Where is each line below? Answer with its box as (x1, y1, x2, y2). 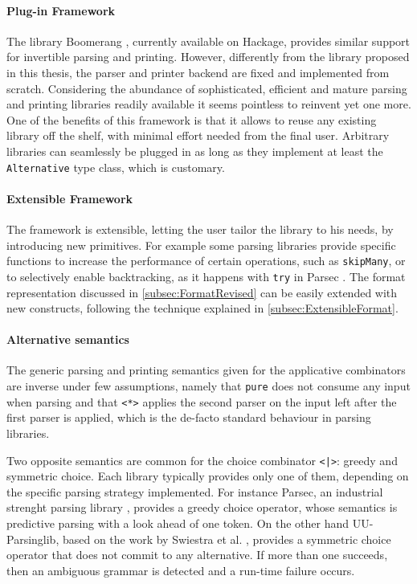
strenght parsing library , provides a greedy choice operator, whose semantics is (6, 499, 398, 516)
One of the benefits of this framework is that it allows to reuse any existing (6, 111, 377, 128)
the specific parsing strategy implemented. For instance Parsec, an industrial (6, 483, 383, 500)
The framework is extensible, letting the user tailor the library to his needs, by (6, 221, 394, 237)
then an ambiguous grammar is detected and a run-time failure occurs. (6, 562, 355, 578)
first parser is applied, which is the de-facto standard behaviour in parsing (6, 409, 371, 426)
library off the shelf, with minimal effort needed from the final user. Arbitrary (6, 127, 390, 144)
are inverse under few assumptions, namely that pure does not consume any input (6, 378, 411, 394)
